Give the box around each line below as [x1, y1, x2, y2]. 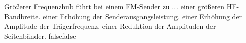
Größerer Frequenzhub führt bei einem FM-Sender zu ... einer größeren [4, 1, 225, 11]
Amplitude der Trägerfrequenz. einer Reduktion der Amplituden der [4, 21, 216, 31]
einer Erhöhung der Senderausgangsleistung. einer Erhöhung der [43, 11, 242, 21]
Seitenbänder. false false [4, 30, 76, 41]
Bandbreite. [4, 11, 41, 21]
